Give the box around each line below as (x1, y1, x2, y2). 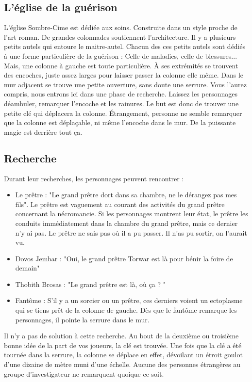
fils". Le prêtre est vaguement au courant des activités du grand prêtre (15, 199, 225, 209)
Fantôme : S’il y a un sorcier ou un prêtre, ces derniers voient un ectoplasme (15, 295, 243, 305)
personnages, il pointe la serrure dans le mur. (15, 314, 150, 324)
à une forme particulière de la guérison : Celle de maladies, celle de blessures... (4, 50, 237, 61)
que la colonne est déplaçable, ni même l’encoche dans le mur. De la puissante (4, 117, 236, 127)
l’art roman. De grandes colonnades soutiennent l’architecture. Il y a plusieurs (4, 32, 236, 42)
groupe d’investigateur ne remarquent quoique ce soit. (4, 368, 164, 379)
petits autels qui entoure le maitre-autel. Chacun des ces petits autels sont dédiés (4, 41, 246, 51)
